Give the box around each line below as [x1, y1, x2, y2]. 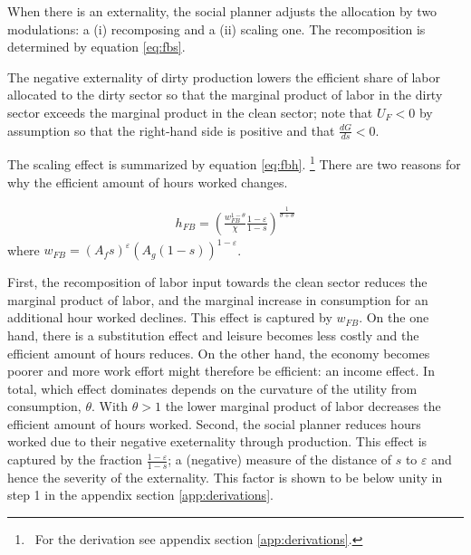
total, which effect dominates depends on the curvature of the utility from [7, 378, 418, 397]
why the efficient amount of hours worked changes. [7, 172, 288, 191]
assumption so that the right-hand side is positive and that [7, 120, 335, 139]
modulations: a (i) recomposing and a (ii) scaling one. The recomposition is [7, 19, 426, 38]
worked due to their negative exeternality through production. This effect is [7, 432, 428, 451]
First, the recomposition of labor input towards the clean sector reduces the [7, 273, 428, 292]
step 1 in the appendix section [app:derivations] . [7, 485, 274, 504]
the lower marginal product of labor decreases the [165, 397, 441, 416]
